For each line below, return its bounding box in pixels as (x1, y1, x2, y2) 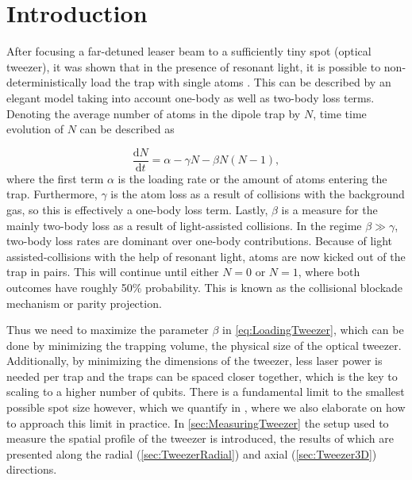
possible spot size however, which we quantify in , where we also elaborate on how (6, 399, 406, 416)
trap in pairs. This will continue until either (6, 263, 219, 280)
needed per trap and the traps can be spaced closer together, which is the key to (6, 367, 398, 384)
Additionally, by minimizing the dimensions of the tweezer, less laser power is (6, 352, 383, 369)
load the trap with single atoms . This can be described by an (90, 74, 391, 90)
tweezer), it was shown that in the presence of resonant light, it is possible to (6, 58, 381, 75)
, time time (313, 105, 367, 121)
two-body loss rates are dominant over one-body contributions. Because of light (6, 232, 393, 249)
